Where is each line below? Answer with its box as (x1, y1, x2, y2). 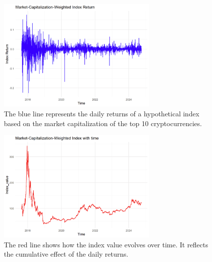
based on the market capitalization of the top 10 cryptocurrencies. (4, 118, 202, 128)
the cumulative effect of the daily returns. (4, 249, 128, 259)
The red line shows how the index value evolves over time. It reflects (4, 239, 209, 249)
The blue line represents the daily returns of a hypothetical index (4, 108, 199, 118)
